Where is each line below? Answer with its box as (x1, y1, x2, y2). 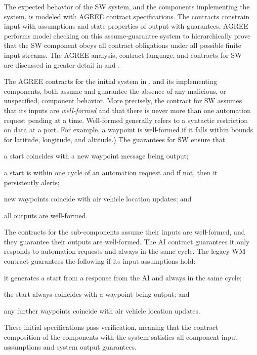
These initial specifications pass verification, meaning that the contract (4, 322, 218, 332)
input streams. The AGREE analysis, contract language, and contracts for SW (4, 49, 242, 60)
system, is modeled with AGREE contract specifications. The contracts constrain (4, 11, 250, 21)
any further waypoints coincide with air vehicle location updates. (4, 305, 200, 316)
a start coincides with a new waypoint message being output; (4, 151, 189, 161)
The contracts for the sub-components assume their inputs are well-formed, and (4, 227, 245, 237)
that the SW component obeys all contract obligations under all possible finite (4, 40, 241, 50)
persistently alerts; (4, 177, 60, 187)
